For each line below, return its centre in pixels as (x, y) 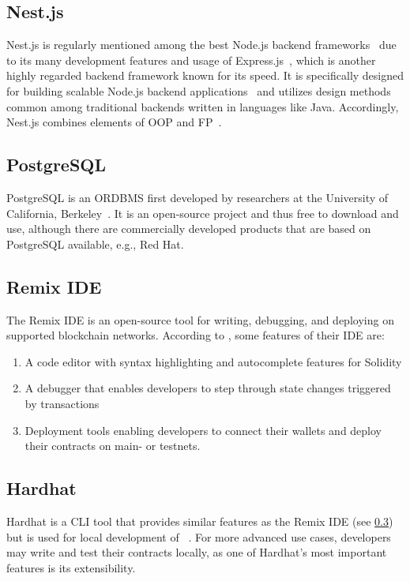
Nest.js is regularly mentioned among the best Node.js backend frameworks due (201, 45)
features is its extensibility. (71, 567)
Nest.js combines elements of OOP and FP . (114, 122)
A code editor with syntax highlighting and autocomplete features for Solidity (213, 361)
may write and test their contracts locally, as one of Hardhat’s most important (197, 552)
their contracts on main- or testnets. (113, 446)
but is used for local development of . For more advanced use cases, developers (199, 536)
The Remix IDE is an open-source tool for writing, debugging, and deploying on (200, 319)
